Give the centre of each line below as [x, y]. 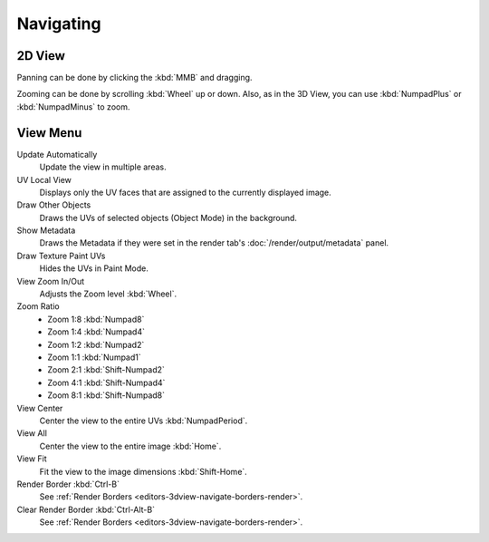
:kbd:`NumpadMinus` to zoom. [73, 106]
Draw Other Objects [54, 205]
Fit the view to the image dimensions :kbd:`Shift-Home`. [144, 471]
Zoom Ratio [38, 306]
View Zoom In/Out [51, 281]
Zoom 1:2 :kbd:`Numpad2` [96, 344]
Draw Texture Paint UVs [61, 256]
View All [32, 433]
